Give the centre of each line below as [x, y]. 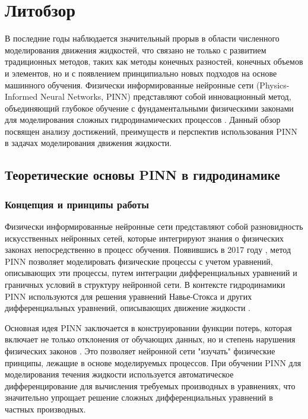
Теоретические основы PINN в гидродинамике [142, 175]
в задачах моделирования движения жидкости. [88, 143]
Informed [21, 96]
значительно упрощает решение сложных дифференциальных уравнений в [139, 397]
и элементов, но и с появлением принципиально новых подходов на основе [141, 73]
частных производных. [45, 409]
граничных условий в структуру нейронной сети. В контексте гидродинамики [145, 285]
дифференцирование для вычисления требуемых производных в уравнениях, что [150, 385]
